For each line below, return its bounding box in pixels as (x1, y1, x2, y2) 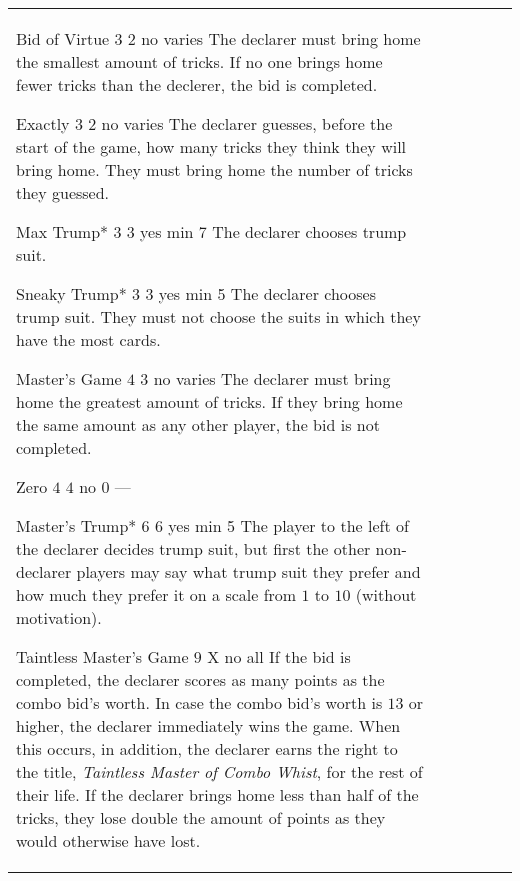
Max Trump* (16, 220, 109, 243)
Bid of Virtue (16, 27, 110, 50)
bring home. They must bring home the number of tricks (16, 158, 413, 181)
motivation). (16, 606, 102, 629)
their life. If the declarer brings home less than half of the (16, 783, 419, 806)
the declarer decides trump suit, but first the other (16, 537, 371, 560)
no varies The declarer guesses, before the (101, 112, 393, 135)
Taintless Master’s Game (16, 645, 189, 668)
